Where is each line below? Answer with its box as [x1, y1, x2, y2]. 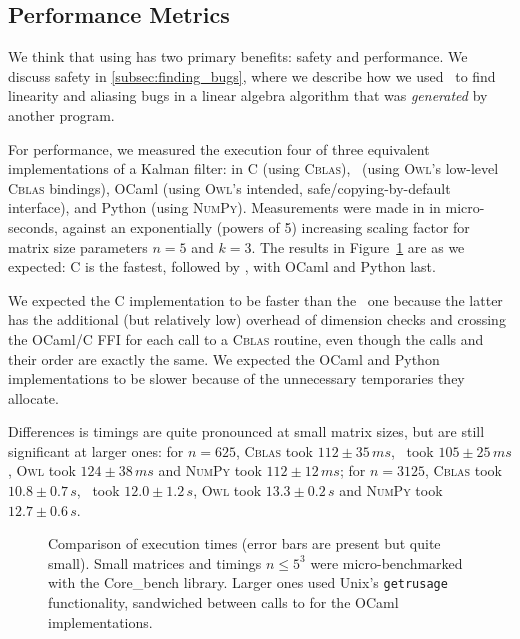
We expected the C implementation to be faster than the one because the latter [8, 289, 503, 310]
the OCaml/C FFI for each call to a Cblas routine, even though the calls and [8, 328, 484, 349]
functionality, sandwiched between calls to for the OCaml [48, 592, 399, 613]
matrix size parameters [8, 236, 148, 257]
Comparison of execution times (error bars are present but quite [48, 533, 441, 554]
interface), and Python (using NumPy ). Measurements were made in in [8, 197, 441, 218]
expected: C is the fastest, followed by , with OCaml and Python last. [8, 256, 436, 277]
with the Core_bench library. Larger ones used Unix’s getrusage [48, 572, 448, 593]
